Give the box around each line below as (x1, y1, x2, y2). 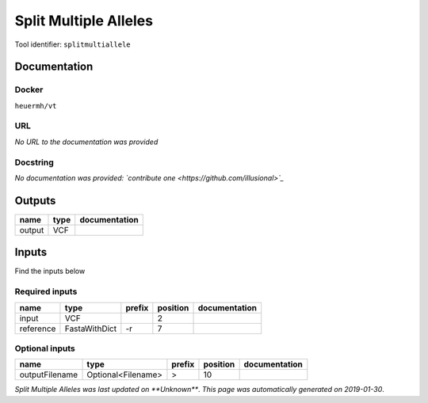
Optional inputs (14, 343, 75, 354)
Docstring (14, 157, 55, 168)
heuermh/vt (14, 101, 57, 110)
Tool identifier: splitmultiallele (14, 40, 131, 49)
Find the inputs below (14, 266, 86, 276)
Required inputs (14, 286, 78, 297)
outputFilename (19, 369, 78, 380)
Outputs (14, 194, 56, 207)
